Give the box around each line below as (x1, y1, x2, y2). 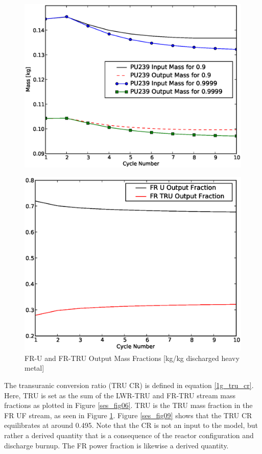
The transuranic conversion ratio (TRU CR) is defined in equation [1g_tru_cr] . (4, 379, 254, 390)
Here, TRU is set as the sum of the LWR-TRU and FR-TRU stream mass (4, 390, 235, 400)
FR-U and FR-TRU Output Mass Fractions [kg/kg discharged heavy (25, 352, 240, 363)
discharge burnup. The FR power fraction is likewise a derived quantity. (4, 440, 229, 450)
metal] (25, 362, 44, 373)
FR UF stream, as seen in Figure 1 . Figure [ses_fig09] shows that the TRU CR (4, 410, 252, 420)
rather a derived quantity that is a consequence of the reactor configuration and (4, 429, 254, 440)
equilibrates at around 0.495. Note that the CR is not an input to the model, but (4, 420, 258, 430)
